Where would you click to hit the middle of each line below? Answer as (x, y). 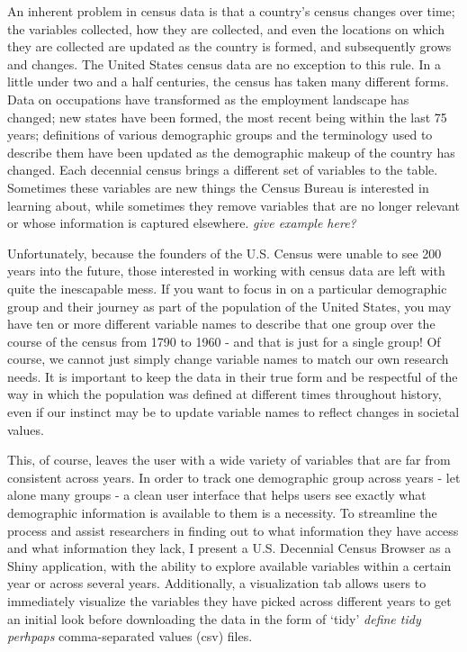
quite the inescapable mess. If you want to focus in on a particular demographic (227, 288)
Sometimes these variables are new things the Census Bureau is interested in (218, 187)
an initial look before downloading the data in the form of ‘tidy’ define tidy (214, 618)
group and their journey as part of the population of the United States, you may (229, 306)
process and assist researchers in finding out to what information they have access (233, 530)
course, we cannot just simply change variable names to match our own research (228, 359)
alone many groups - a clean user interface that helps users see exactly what (217, 495)
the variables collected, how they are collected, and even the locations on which (226, 28)
